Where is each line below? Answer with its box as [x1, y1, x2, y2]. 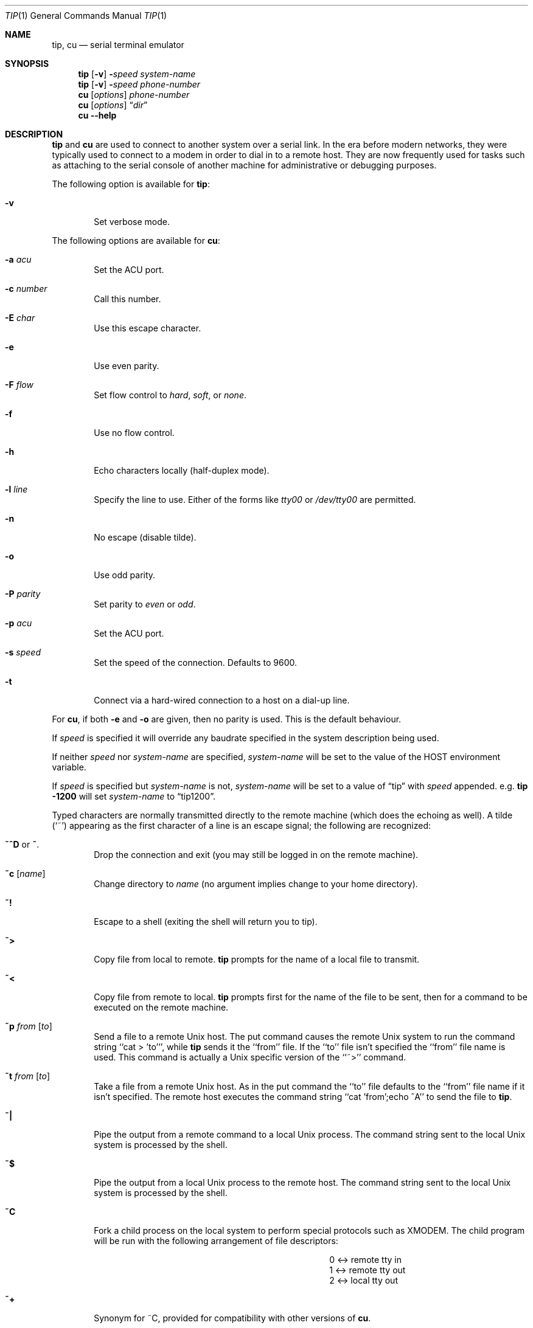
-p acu [5, 618, 32, 628]
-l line [5, 484, 28, 494]
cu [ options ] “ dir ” [78, 100, 148, 110]
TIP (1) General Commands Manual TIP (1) [5, 10, 167, 21]
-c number [5, 283, 47, 294]
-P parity [5, 589, 41, 599]
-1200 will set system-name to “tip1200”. [52, 791, 215, 801]
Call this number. [94, 294, 161, 304]
